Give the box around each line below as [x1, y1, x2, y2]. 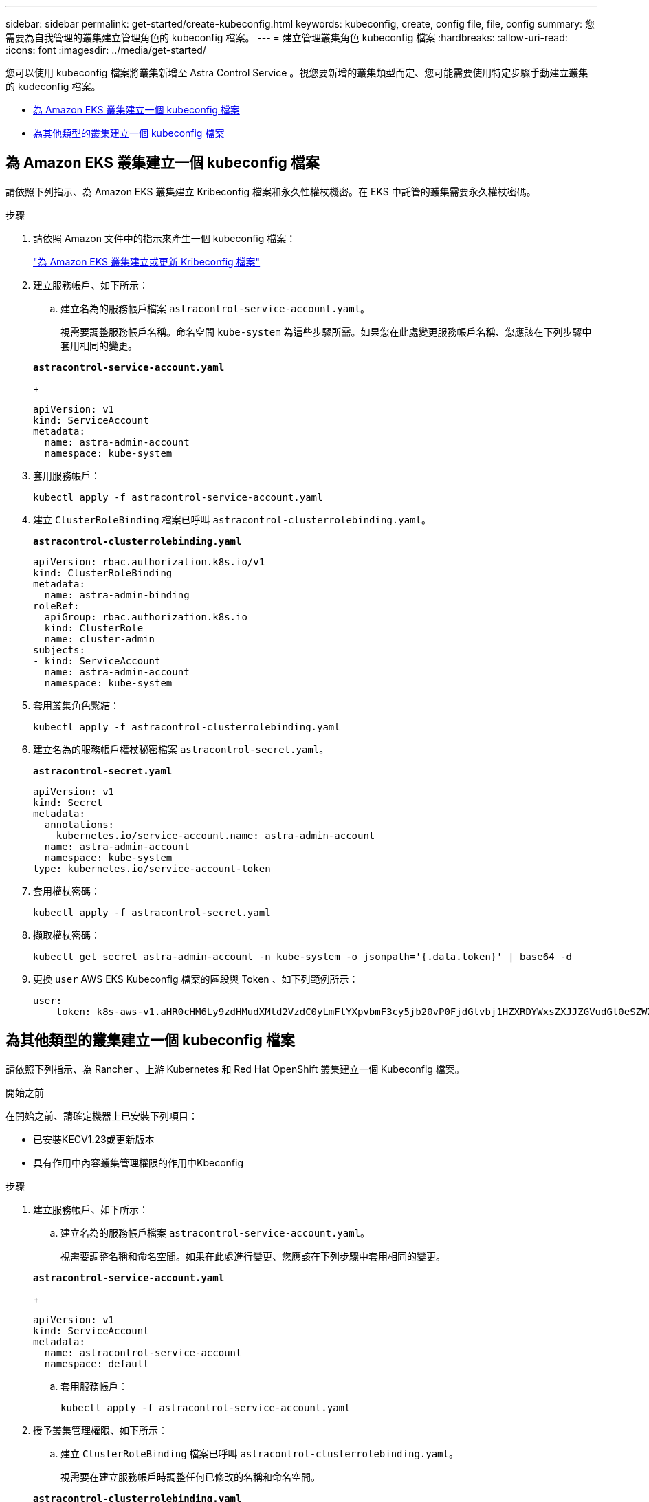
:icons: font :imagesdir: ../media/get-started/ [5, 44, 206, 56]
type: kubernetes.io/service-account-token [33, 862, 271, 874]
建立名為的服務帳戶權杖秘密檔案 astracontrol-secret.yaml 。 [33, 743, 329, 755]
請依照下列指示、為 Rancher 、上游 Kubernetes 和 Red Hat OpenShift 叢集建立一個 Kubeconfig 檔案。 [5, 1063, 465, 1075]
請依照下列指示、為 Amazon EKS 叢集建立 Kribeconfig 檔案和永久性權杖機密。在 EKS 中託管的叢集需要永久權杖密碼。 [5, 185, 536, 197]
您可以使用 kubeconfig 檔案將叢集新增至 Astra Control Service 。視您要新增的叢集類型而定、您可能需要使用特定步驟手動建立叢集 [5, 67, 588, 78]
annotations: [44, 818, 115, 830]
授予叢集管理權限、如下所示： [33, 1424, 168, 1436]
